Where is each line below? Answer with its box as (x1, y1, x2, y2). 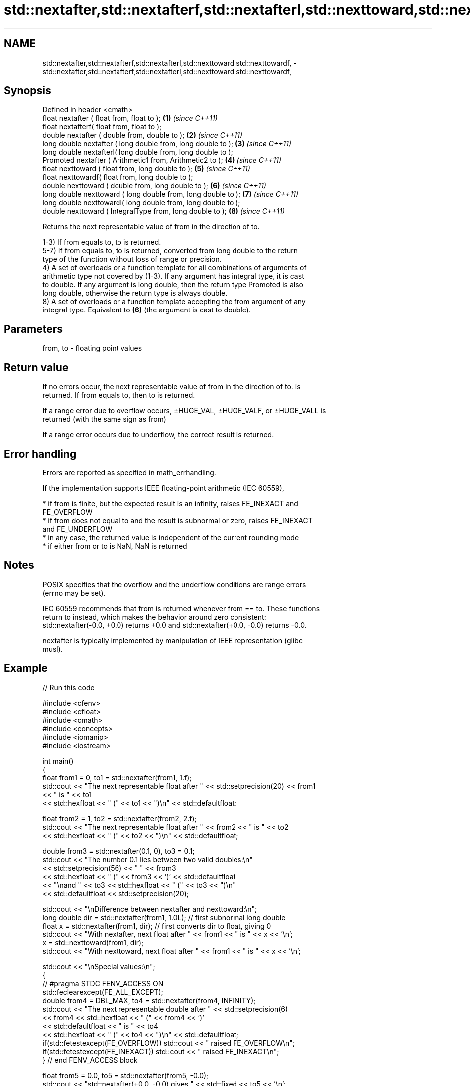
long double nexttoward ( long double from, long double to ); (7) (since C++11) (42, 190, 299, 199)
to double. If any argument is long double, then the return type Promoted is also (42, 280, 303, 289)
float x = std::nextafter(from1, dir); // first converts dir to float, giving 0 (42, 921, 271, 930)
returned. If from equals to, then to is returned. (42, 391, 195, 400)
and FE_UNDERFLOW (42, 524, 113, 533)
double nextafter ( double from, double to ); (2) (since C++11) (42, 131, 243, 140)
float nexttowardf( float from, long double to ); (42, 173, 193, 182)
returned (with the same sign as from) (42, 415, 166, 424)
